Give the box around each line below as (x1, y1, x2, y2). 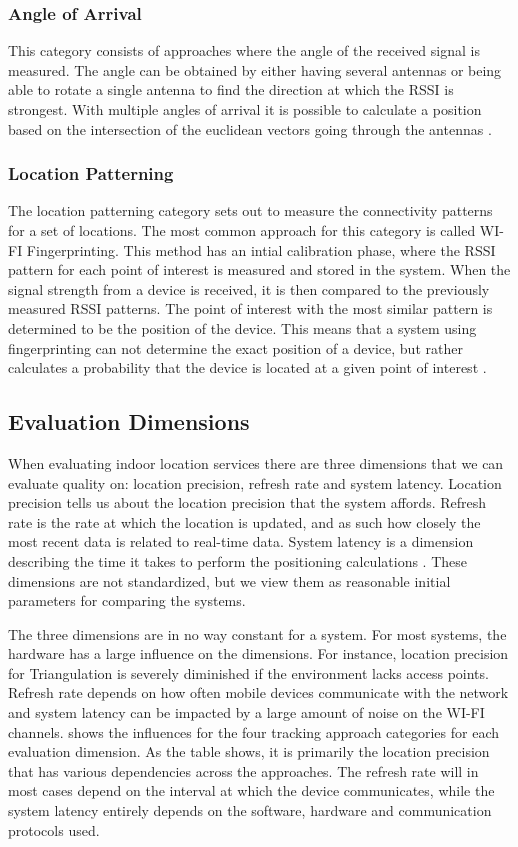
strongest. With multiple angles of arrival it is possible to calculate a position (8, 99, 482, 119)
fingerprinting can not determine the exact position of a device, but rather (8, 337, 463, 358)
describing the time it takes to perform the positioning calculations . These (8, 550, 468, 571)
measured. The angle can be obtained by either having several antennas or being (8, 59, 502, 80)
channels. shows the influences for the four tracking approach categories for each (8, 721, 499, 742)
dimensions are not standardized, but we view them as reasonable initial (8, 570, 451, 591)
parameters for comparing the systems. (8, 590, 246, 611)
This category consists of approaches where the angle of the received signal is (8, 40, 480, 61)
